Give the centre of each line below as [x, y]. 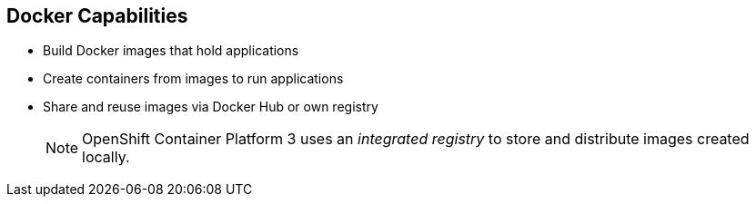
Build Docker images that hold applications [171, 51]
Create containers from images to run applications [193, 79]
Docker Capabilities [97, 16]
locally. [106, 157]
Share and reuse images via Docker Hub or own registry [211, 107]
